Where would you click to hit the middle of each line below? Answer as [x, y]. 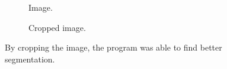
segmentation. [30, 59]
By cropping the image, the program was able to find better [113, 47]
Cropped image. [57, 27]
